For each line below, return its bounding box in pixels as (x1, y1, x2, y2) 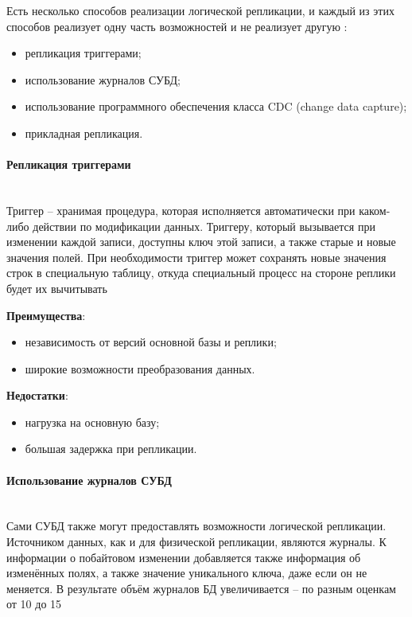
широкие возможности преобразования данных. (25, 360, 255, 377)
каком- (359, 201, 391, 218)
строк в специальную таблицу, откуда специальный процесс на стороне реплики (6, 264, 396, 281)
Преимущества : (6, 307, 86, 323)
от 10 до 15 (6, 596, 62, 612)
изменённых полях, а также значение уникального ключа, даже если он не (6, 564, 367, 581)
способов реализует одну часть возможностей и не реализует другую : (6, 18, 348, 34)
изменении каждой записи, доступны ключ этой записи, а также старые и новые (6, 233, 396, 250)
